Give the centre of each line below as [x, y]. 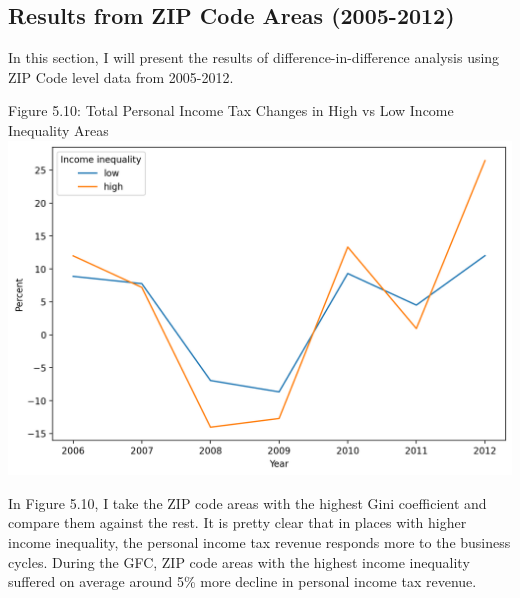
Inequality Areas [58, 129]
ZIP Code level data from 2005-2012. [121, 76]
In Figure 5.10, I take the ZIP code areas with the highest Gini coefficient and [247, 502]
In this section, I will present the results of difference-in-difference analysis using [254, 57]
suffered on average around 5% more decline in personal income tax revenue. [242, 581]
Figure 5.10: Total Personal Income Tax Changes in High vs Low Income [231, 110]
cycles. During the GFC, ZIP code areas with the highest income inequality [239, 561]
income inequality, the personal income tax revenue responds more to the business [259, 542]
